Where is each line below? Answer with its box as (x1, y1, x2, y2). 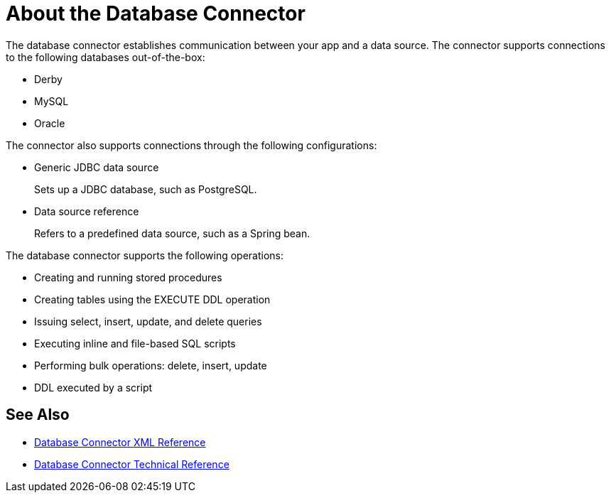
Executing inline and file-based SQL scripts (34, 337, 236, 350)
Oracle (34, 117, 65, 129)
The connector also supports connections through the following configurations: (6, 139, 377, 151)
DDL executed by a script (34, 381, 153, 394)
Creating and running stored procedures (34, 271, 222, 283)
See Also (6, 406, 70, 424)
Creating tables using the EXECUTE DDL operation (34, 293, 271, 305)
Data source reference (34, 205, 139, 217)
